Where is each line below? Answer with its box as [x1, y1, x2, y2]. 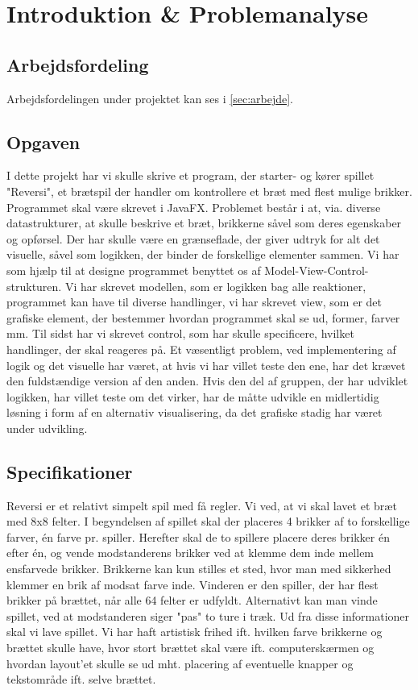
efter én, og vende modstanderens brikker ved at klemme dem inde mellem [6, 544, 375, 561]
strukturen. [6, 277, 62, 294]
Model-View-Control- [264, 261, 369, 278]
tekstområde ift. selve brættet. [6, 671, 156, 688]
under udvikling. [6, 419, 88, 436]
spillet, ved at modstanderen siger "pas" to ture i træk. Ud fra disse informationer [6, 607, 410, 624]
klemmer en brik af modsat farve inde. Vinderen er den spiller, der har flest [6, 576, 379, 592]
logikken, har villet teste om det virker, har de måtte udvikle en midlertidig [6, 388, 379, 405]
